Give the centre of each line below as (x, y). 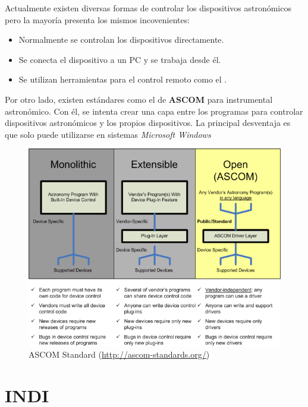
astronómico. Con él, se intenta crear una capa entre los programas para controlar (154, 111)
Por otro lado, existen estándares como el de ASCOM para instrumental (139, 99)
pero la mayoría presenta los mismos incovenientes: (98, 19)
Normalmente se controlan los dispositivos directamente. (121, 40)
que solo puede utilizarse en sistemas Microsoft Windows (108, 134)
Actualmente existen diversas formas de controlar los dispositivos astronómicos (148, 8)
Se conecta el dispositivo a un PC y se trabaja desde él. (120, 59)
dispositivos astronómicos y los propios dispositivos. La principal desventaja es (148, 123)
